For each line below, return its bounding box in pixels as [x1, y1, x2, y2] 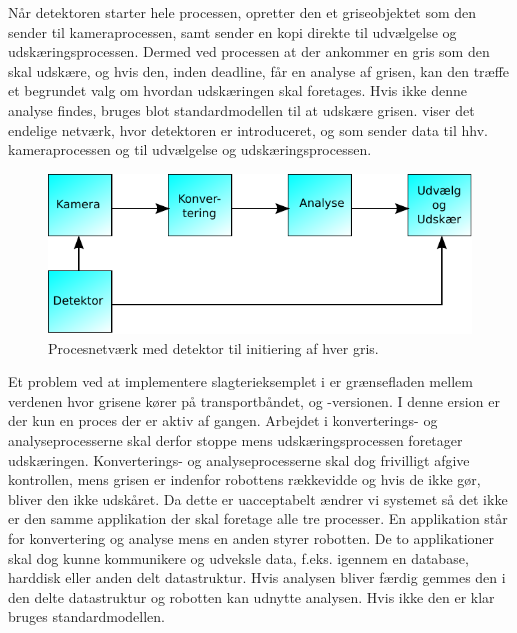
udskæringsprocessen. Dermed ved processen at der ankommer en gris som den [8, 41, 490, 62]
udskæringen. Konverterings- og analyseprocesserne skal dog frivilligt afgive [8, 449, 470, 470]
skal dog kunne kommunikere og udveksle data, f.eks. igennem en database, [8, 547, 469, 568]
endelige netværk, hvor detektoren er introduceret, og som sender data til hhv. [8, 119, 488, 140]
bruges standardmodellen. [8, 606, 165, 627]
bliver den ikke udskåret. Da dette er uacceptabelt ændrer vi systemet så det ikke [8, 488, 508, 509]
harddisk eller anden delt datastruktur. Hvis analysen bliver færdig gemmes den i [8, 567, 506, 588]
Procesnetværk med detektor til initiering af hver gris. [48, 337, 379, 358]
